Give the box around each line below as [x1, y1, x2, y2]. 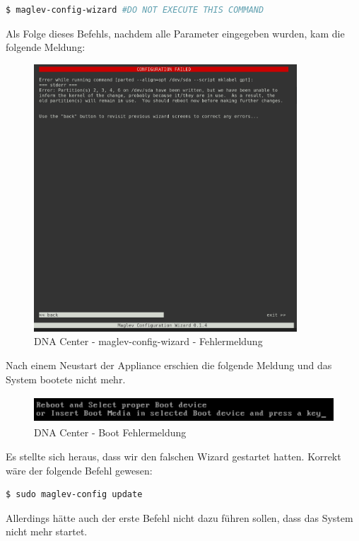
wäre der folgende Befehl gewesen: [6, 463, 153, 477]
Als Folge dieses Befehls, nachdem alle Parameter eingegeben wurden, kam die [6, 25, 345, 40]
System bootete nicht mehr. [6, 371, 126, 386]
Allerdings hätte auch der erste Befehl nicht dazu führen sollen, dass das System [6, 510, 353, 525]
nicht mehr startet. [6, 524, 88, 539]
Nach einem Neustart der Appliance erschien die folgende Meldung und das [6, 357, 332, 372]
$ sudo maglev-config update [6, 489, 143, 500]
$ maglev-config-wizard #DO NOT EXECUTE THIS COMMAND [6, 5, 264, 15]
